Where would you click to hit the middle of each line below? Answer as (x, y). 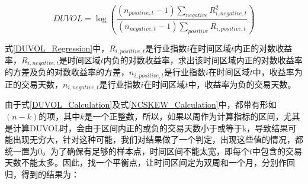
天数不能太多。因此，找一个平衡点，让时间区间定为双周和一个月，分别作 (146, 162)
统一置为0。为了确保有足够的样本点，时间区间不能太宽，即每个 (127, 151)
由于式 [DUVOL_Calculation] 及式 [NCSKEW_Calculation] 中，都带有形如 (141, 104)
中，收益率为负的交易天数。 (242, 84)
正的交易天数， (34, 84)
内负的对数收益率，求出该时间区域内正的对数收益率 (203, 59)
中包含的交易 (277, 151)
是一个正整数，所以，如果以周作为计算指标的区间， (184, 116)
